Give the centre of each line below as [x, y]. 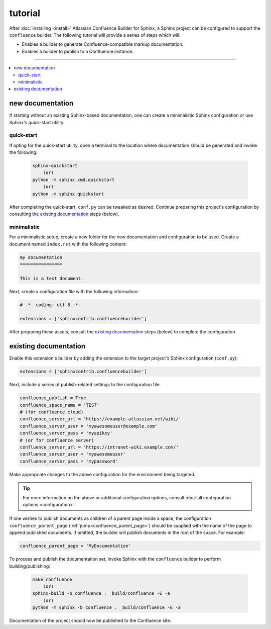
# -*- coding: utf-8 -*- [50, 305]
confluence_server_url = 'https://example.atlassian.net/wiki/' [101, 419]
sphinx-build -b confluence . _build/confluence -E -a [101, 594]
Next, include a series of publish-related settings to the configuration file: [85, 385]
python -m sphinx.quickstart [68, 194]
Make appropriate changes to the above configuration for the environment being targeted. [102, 474]
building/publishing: [30, 566]
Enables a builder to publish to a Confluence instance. [78, 51]
